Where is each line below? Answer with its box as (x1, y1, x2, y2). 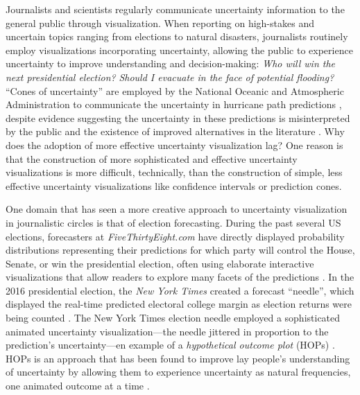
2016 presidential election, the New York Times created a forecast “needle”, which (6, 283, 354, 297)
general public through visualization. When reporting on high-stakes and (6, 15, 314, 30)
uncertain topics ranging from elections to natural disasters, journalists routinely (6, 29, 348, 44)
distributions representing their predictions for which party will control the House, (6, 243, 355, 257)
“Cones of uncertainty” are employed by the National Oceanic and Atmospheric (6, 83, 344, 98)
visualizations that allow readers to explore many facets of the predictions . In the (6, 270, 354, 284)
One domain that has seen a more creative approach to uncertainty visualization (6, 202, 348, 216)
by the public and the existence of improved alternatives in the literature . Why (6, 124, 345, 139)
